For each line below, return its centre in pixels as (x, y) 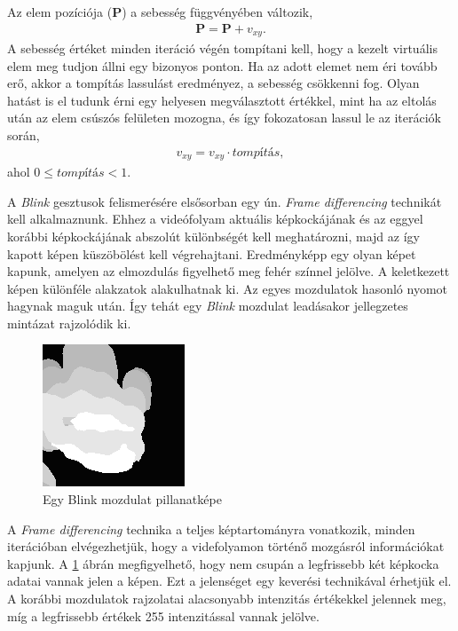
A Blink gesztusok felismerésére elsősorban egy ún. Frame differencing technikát (225, 201)
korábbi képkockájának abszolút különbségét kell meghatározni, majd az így (213, 236)
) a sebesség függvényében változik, (217, 12)
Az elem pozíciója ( (60, 12)
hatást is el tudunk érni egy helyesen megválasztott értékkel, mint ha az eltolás (222, 100)
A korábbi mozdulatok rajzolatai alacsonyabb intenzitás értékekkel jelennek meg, (227, 599)
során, (24, 135)
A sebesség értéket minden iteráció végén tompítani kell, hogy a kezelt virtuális (222, 48)
